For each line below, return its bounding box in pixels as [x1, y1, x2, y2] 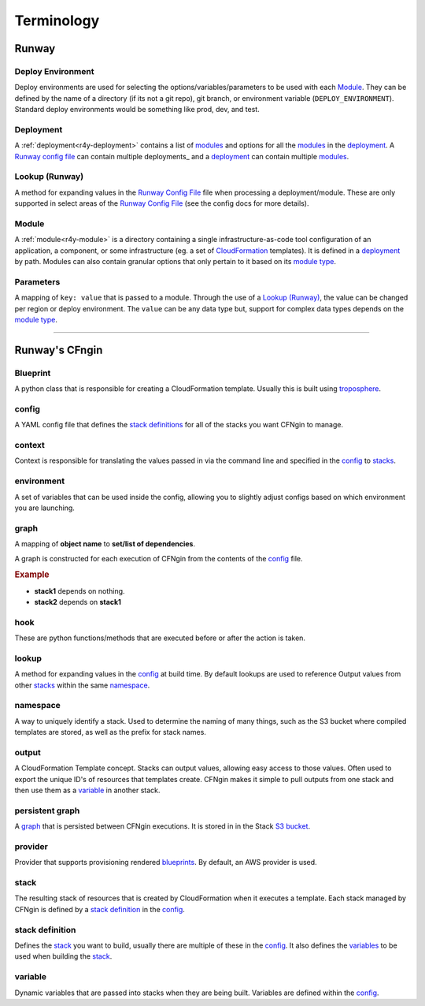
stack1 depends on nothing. [34, 586, 125, 595]
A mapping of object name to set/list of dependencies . [14, 539, 196, 549]
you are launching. [14, 503, 75, 512]
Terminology [14, 12, 100, 29]
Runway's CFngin [14, 343, 103, 356]
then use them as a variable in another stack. [14, 785, 161, 795]
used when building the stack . [14, 952, 113, 961]
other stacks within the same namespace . [14, 680, 150, 690]
